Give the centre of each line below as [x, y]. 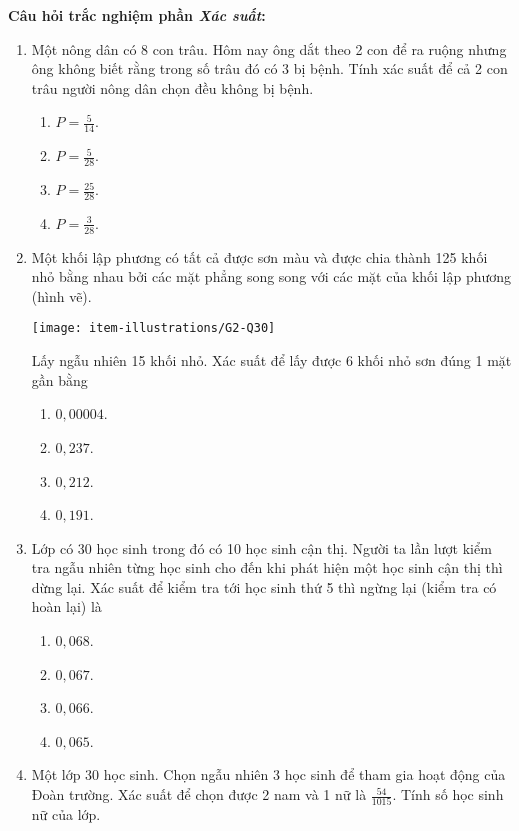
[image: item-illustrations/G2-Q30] [153, 328]
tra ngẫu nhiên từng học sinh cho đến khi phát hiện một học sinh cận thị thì [267, 567]
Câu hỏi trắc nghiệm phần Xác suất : [137, 15]
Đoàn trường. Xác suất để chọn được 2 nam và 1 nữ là [199, 794]
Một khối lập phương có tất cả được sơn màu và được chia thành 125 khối [259, 256]
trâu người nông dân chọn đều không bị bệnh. [172, 87]
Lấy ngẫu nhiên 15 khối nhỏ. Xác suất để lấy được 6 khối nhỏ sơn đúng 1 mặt [271, 360]
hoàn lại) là [66, 606]
